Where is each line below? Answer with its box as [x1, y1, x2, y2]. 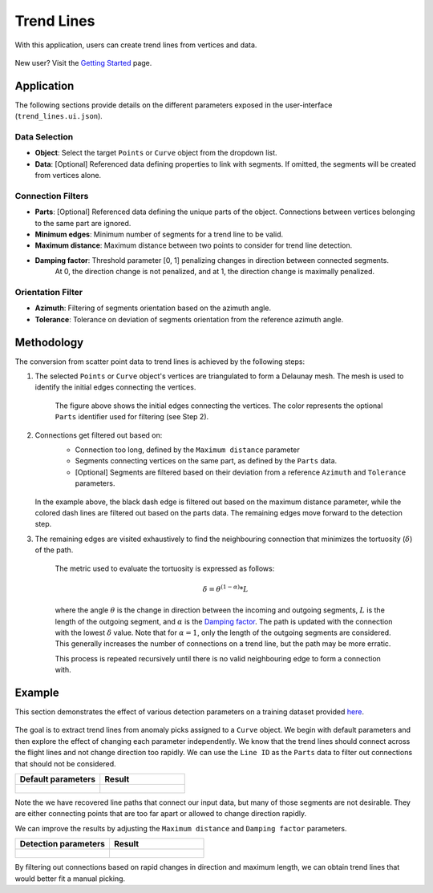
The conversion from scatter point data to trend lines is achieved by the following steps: [14, 357, 305, 366]
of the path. [34, 545, 74, 555]
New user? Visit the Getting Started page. [14, 58, 152, 67]
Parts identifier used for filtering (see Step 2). [55, 412, 209, 422]
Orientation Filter [14, 287, 83, 298]
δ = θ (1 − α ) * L [202, 584, 249, 593]
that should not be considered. [14, 758, 116, 769]
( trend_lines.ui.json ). [14, 111, 103, 121]
